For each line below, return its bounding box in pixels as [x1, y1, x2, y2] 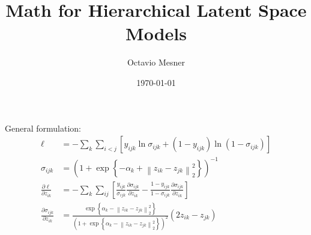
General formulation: [5, 121, 81, 134]
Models [125, 21, 187, 46]
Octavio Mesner [127, 56, 186, 69]
